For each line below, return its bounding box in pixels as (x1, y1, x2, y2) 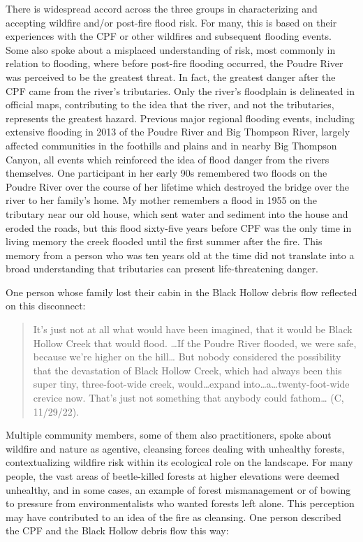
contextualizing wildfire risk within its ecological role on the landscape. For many (6, 455, 353, 469)
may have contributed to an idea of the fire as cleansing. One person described (6, 509, 341, 524)
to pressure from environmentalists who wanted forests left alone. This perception (6, 496, 355, 511)
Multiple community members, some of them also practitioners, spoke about (6, 427, 332, 442)
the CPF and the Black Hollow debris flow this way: (6, 523, 229, 538)
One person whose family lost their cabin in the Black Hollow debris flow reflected (6, 284, 357, 299)
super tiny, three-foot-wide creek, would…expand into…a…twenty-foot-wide (33, 376, 350, 391)
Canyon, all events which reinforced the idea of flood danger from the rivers (6, 152, 329, 166)
